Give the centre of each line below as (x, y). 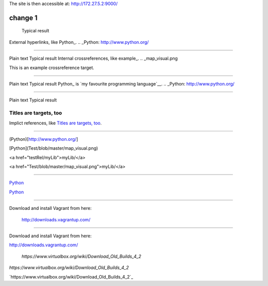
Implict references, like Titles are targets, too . (55, 123)
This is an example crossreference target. (52, 68)
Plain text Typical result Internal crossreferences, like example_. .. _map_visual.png (94, 58)
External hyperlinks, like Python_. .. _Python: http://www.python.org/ (79, 42)
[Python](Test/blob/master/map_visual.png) (54, 148)
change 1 (23, 18)
